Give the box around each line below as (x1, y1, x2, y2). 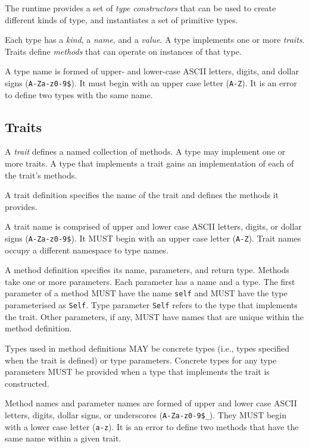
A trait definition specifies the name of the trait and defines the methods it (5, 189, 279, 201)
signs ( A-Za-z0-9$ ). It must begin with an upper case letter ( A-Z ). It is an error (5, 76, 297, 89)
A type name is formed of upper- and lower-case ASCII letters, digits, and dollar (5, 65, 299, 77)
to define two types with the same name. (5, 88, 153, 101)
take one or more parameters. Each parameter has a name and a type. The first (5, 275, 295, 287)
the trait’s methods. (5, 168, 77, 181)
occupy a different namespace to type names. (5, 243, 168, 256)
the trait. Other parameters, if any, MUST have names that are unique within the (5, 310, 304, 322)
